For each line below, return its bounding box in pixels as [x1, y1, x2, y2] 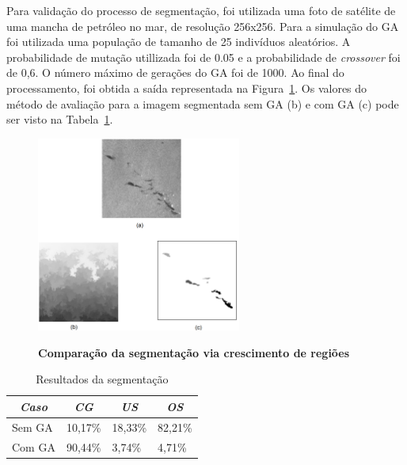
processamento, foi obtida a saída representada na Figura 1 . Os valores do [6, 79, 367, 96]
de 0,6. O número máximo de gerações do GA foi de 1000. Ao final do [6, 64, 344, 81]
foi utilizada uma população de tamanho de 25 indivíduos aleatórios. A [6, 33, 351, 50]
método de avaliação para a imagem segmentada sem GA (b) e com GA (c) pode [6, 95, 399, 112]
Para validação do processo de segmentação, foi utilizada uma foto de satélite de [6, 2, 396, 18]
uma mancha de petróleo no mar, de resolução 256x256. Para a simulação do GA [6, 17, 399, 34]
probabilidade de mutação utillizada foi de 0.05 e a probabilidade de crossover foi [6, 48, 401, 65]
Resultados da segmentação [36, 371, 169, 387]
